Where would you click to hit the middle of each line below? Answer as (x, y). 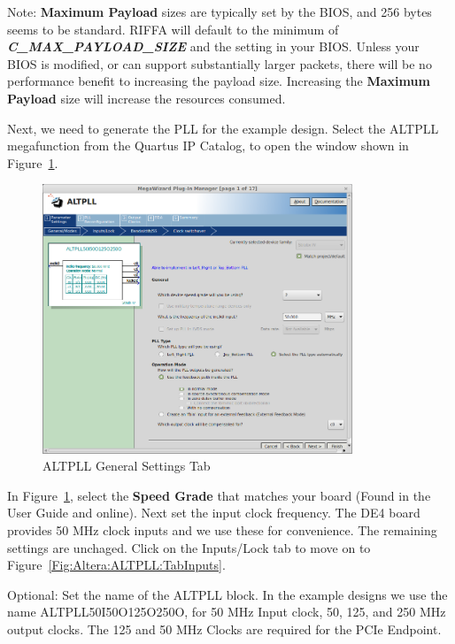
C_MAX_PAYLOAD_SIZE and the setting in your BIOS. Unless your (213, 46)
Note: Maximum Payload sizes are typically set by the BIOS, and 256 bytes (220, 11)
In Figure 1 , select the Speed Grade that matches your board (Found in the (219, 495)
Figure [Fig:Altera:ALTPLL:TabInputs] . (116, 565)
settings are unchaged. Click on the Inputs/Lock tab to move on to (189, 547)
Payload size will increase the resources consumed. (147, 98)
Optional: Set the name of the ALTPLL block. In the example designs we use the (227, 594)
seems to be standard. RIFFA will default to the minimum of (173, 29)
